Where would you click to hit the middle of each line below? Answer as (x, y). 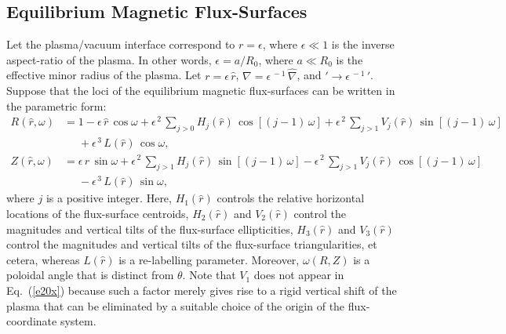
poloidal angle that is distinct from (90, 275)
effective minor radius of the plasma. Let (104, 75)
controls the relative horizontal (291, 198)
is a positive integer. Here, (109, 198)
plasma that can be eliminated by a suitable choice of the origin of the (176, 305)
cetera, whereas (43, 259)
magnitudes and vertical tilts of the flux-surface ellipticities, (150, 229)
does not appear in (299, 275)
